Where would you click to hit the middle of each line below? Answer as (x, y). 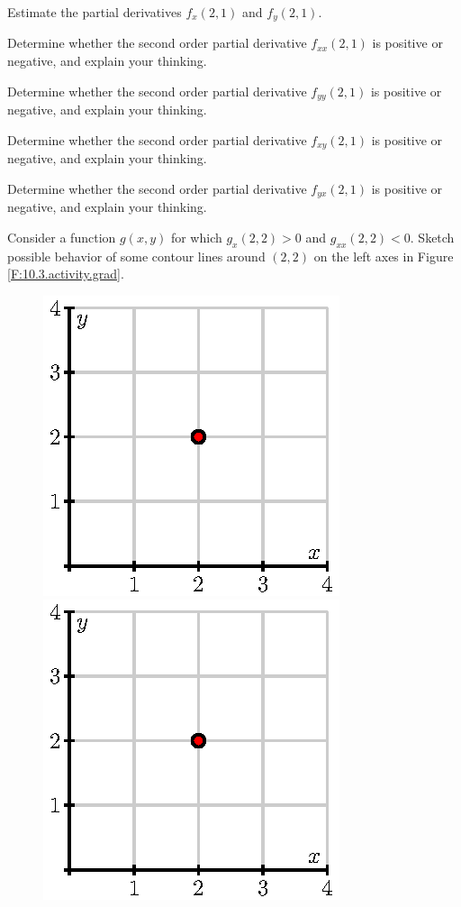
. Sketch (432, 237)
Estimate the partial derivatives (95, 12)
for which (196, 237)
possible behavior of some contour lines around (136, 256)
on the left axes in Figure (384, 256)
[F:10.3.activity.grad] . (66, 274)
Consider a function (62, 237)
